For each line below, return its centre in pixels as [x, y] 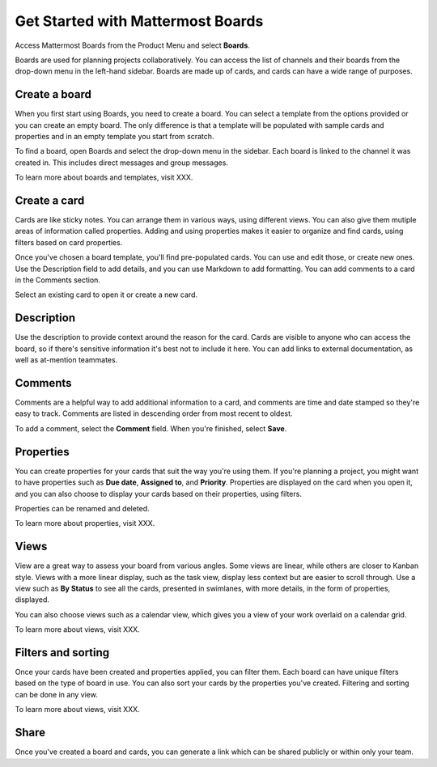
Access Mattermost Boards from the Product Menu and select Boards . [133, 45]
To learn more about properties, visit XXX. [85, 523]
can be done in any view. [57, 694]
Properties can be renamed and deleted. [82, 508]
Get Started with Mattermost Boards [139, 21]
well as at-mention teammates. [66, 360]
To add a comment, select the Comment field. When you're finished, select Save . [151, 428]
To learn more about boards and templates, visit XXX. [104, 177]
